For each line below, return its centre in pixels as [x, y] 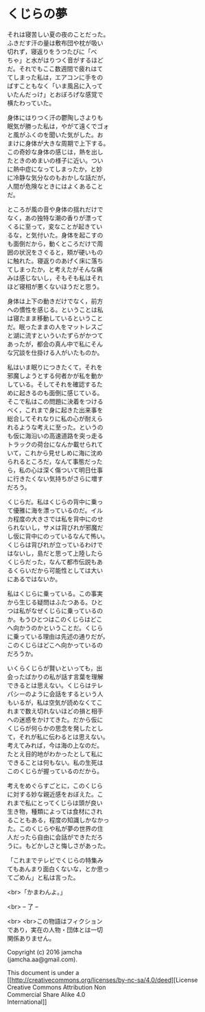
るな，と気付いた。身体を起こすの [55, 235]
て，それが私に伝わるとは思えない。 [58, 737]
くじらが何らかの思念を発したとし [55, 728]
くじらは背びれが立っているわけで [55, 544]
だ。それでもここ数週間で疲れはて [55, 69]
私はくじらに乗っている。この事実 [55, 593]
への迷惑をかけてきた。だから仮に [55, 719]
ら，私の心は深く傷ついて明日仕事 [55, 470]
